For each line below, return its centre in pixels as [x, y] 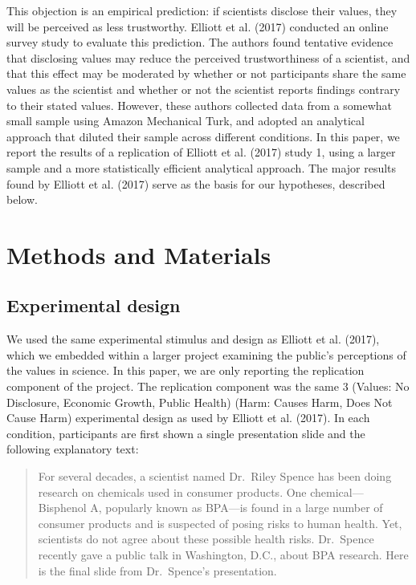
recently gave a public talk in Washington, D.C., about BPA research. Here [223, 555]
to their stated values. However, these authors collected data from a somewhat [199, 105]
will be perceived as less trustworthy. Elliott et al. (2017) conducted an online [198, 26]
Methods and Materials [139, 254]
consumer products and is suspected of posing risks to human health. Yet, [220, 523]
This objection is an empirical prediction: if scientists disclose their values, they [202, 10]
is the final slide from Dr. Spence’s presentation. [157, 570]
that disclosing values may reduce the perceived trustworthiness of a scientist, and [208, 57]
